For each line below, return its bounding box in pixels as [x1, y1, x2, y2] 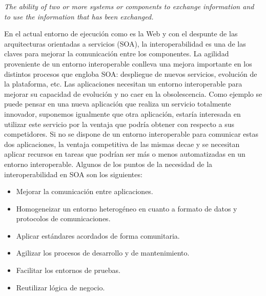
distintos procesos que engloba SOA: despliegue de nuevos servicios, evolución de [4, 68, 257, 79]
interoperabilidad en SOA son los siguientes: [4, 168, 142, 179]
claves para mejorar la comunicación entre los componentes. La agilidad [4, 48, 229, 59]
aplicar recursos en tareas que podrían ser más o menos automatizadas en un [4, 149, 245, 159]
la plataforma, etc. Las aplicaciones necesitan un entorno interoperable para [4, 78, 242, 89]
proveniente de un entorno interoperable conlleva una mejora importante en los [4, 58, 252, 69]
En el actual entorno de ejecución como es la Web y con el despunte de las [4, 28, 238, 39]
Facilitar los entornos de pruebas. [16, 265, 120, 276]
